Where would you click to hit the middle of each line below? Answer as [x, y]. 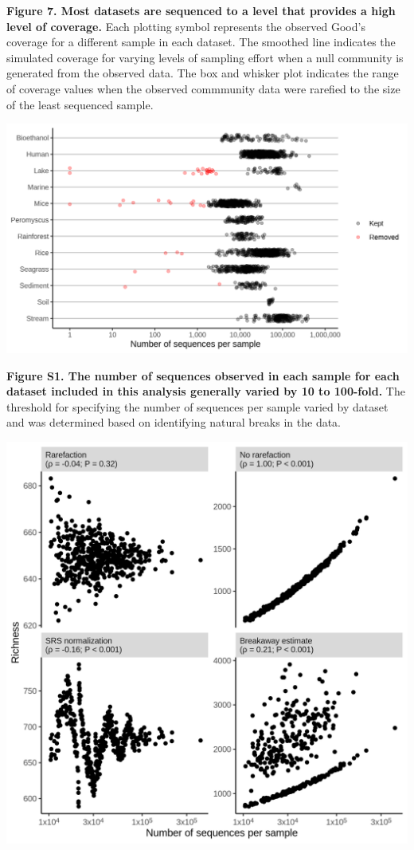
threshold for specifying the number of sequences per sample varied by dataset [197, 406]
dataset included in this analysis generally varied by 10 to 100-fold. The [206, 391]
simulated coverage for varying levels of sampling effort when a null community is [205, 57]
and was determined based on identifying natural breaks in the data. [174, 422]
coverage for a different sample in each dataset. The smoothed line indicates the [201, 42]
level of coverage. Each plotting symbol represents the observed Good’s [186, 26]
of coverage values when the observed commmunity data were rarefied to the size [203, 88]
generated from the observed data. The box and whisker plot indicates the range [203, 73]
